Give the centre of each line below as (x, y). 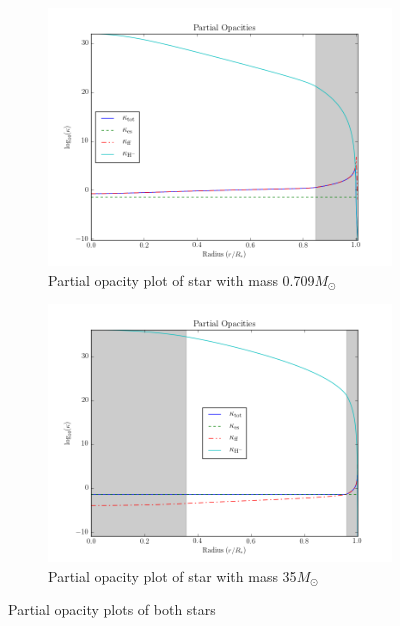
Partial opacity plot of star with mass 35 (172, 575)
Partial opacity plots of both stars (112, 609)
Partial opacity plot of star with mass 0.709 (181, 279)
